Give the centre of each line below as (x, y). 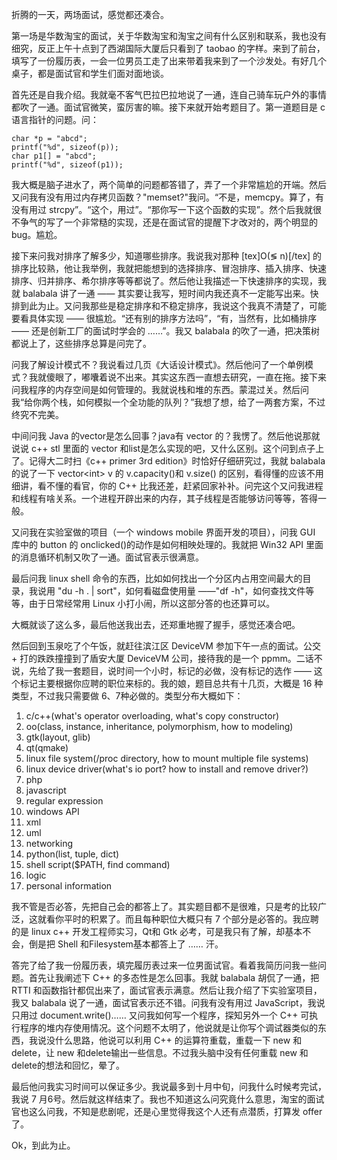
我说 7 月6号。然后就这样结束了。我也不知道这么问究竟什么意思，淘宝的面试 (168, 1099)
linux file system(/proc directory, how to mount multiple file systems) (167, 758)
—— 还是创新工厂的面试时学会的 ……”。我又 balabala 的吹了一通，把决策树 (165, 331)
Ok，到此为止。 (43, 1145)
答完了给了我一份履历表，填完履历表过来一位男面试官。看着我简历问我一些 (164, 965)
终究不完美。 (37, 414)
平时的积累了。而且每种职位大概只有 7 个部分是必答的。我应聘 (191, 919)
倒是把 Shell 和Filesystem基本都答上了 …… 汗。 (126, 944)
